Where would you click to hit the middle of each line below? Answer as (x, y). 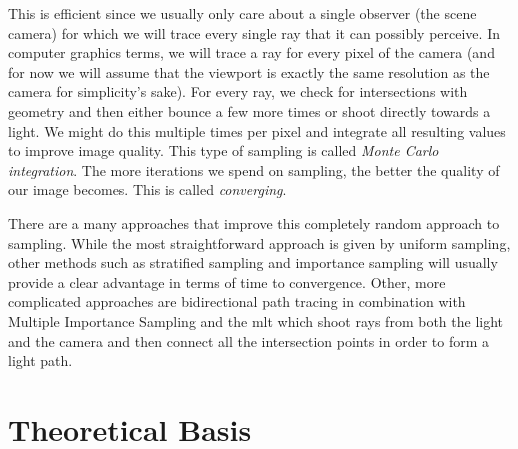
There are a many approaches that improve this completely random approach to (254, 222)
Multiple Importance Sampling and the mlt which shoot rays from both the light (256, 320)
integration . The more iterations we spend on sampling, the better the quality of (254, 169)
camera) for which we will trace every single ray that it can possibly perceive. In (254, 32)
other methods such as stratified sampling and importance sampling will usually (253, 262)
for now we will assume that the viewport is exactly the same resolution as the (249, 71)
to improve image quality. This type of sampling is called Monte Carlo (223, 150)
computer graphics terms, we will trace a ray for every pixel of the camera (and (251, 52)
